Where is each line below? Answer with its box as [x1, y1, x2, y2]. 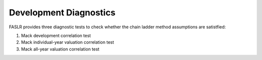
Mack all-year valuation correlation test [21, 46, 99, 52]
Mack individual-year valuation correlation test [21, 39, 114, 45]
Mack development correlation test [21, 33, 91, 38]
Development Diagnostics [9, 7, 116, 18]
